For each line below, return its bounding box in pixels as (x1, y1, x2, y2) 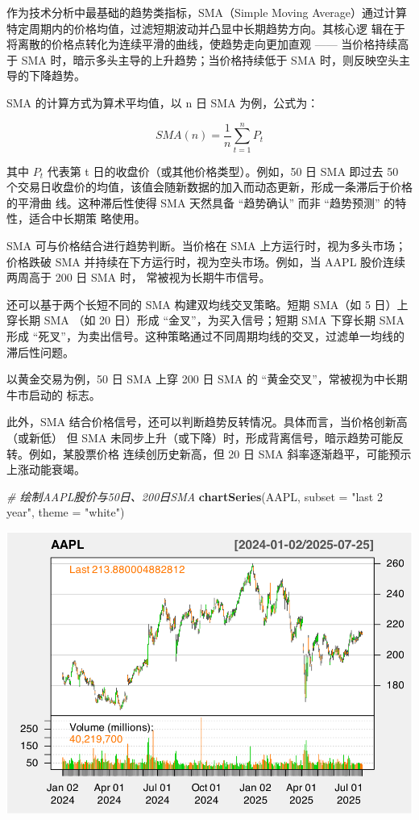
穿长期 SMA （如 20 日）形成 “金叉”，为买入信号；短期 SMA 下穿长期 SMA (6, 312, 404, 328)
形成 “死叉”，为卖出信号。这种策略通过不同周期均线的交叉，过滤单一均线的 (6, 328, 404, 345)
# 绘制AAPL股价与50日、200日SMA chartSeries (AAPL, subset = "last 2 (6, 487, 383, 504)
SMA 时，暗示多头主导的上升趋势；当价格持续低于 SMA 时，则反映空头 (21, 51, 399, 68)
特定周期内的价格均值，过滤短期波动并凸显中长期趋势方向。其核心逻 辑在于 (6, 19, 405, 36)
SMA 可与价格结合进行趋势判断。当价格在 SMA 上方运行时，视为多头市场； (6, 237, 407, 254)
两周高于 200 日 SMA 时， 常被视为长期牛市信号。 (6, 269, 271, 286)
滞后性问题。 (6, 343, 74, 360)
